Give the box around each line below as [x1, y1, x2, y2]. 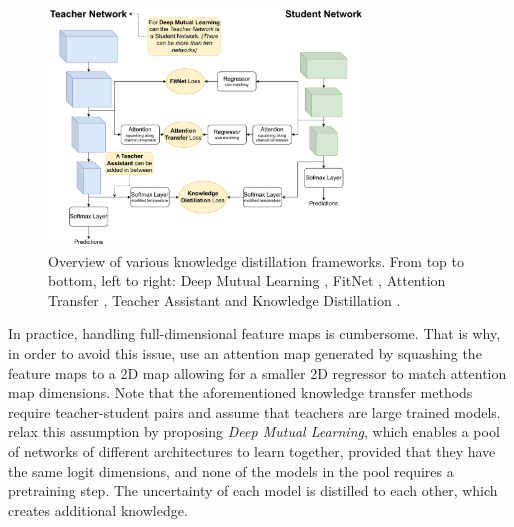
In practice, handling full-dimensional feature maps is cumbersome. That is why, [8, 323, 501, 344]
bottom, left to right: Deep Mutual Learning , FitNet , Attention [48, 270, 446, 291]
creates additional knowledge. [8, 499, 188, 520]
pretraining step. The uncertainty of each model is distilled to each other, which [8, 480, 498, 501]
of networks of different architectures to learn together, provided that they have [8, 441, 496, 462]
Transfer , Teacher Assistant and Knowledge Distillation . [48, 289, 401, 310]
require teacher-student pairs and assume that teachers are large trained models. [8, 401, 501, 422]
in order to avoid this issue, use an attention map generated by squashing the [8, 343, 482, 364]
